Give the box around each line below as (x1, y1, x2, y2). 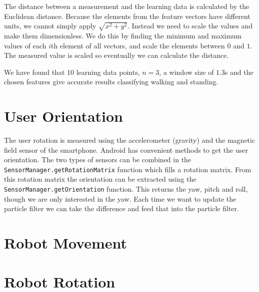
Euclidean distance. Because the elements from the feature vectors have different (4, 10, 250, 21)
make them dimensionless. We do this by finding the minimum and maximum (4, 30, 242, 40)
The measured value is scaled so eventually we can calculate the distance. (4, 50, 229, 60)
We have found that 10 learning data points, (4, 66, 140, 77)
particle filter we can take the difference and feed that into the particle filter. (4, 203, 239, 214)
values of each (4, 40, 46, 50)
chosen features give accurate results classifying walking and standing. (4, 76, 218, 87)
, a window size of (159, 66, 214, 77)
